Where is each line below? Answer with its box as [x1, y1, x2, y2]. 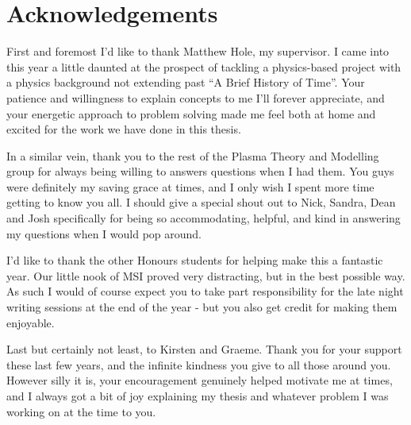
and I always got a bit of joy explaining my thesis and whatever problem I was [6, 388, 389, 404]
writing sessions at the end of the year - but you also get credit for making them [6, 299, 398, 315]
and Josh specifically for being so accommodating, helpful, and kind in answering [6, 210, 401, 226]
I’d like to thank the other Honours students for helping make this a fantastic [6, 252, 383, 269]
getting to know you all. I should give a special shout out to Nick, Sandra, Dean [6, 194, 396, 211]
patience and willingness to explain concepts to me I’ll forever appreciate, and [6, 89, 385, 106]
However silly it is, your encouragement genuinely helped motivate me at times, [6, 372, 393, 388]
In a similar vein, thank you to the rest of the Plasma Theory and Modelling [6, 147, 379, 164]
